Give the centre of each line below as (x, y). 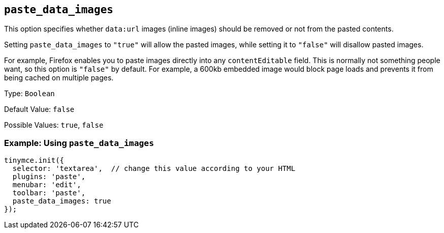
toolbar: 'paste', (49, 193)
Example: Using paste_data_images (79, 143)
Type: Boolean (29, 94)
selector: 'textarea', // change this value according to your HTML (154, 169)
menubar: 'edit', (47, 185)
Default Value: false (39, 109)
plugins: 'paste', (49, 177)
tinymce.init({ (34, 161)
